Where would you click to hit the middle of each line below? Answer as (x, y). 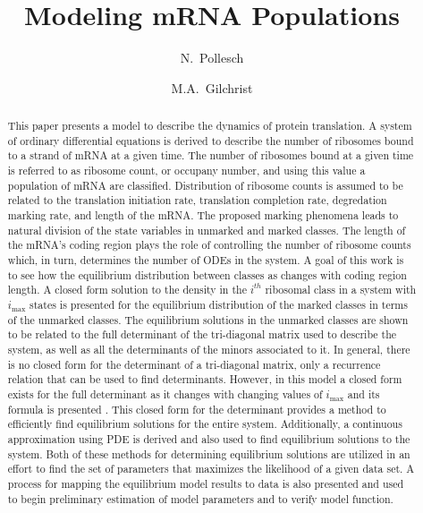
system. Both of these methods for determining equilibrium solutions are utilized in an (209, 453)
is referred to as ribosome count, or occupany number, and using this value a (186, 171)
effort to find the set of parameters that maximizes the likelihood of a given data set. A (211, 469)
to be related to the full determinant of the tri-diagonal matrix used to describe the (202, 334)
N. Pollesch (212, 58)
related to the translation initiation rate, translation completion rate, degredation (197, 200)
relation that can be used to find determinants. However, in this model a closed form (205, 379)
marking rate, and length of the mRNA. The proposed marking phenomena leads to (203, 215)
